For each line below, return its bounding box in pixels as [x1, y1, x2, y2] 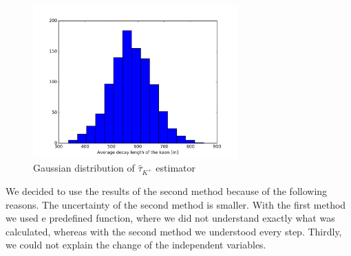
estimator [156, 161, 196, 175]
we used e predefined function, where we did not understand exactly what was [6, 211, 335, 225]
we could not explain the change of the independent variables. [6, 237, 266, 252]
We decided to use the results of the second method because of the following [6, 183, 328, 198]
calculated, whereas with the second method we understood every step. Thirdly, [6, 224, 342, 238]
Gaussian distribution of [33, 161, 135, 175]
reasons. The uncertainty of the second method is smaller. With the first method [6, 197, 346, 211]
